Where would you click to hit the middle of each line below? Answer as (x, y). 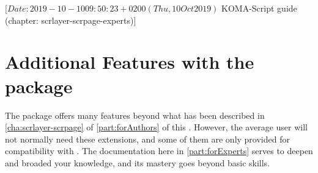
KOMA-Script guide (259, 8)
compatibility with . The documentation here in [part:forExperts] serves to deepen (159, 151)
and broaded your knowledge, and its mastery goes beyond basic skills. (138, 162)
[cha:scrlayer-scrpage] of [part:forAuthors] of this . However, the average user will (157, 127)
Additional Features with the (130, 62)
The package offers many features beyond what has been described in (135, 115)
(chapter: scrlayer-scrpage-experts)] (71, 20)
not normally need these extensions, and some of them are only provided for (147, 139)
